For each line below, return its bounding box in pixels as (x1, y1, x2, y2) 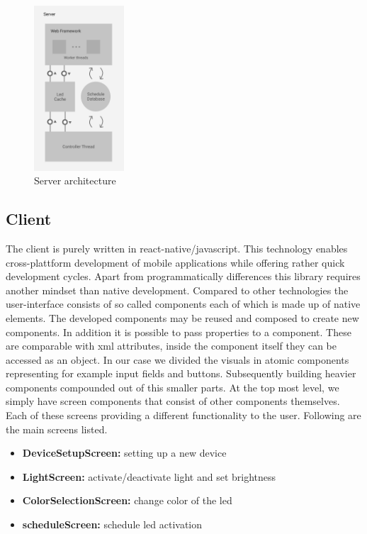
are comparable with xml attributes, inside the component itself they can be (6, 338, 337, 353)
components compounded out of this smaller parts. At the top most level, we (6, 379, 339, 394)
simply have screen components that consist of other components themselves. (6, 394, 340, 408)
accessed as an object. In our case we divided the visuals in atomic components (6, 352, 349, 367)
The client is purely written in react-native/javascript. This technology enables (6, 240, 348, 255)
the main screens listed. (6, 421, 108, 436)
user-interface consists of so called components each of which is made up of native (6, 296, 361, 311)
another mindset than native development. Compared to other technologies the (6, 282, 349, 297)
